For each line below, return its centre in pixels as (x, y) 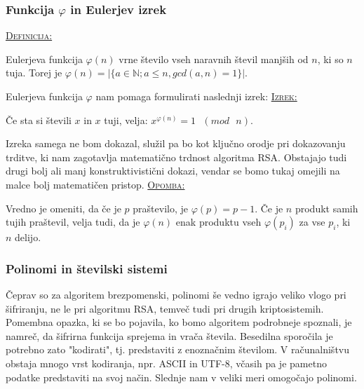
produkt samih (326, 208)
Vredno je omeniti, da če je (63, 208)
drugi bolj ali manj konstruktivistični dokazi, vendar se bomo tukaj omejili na (173, 171)
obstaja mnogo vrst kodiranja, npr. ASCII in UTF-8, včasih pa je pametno (166, 363)
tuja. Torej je (34, 73)
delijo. (28, 237)
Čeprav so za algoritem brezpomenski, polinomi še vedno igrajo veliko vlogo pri (176, 294)
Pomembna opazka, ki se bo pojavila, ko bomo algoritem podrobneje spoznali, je (179, 322)
